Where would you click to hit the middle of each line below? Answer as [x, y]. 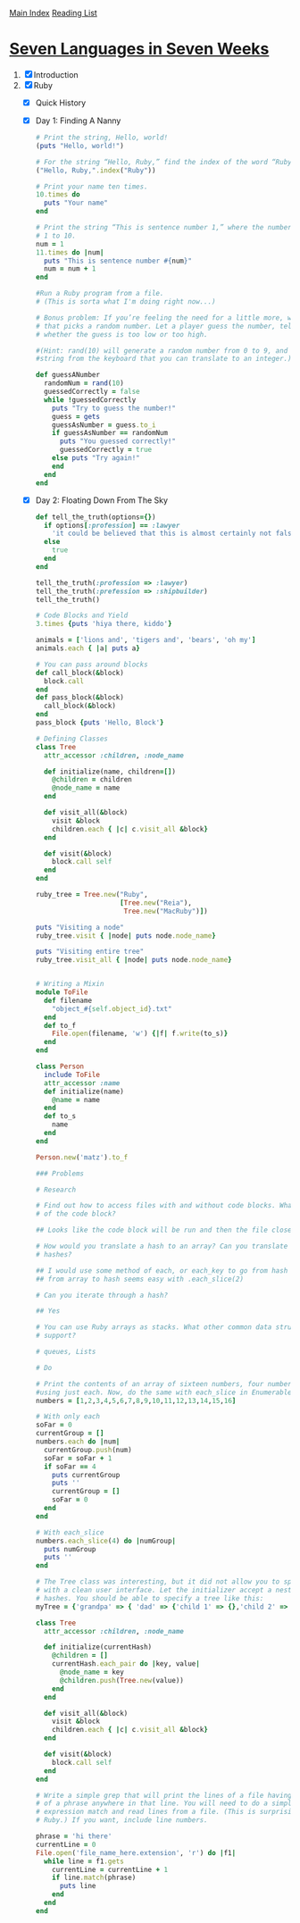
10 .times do [58, 195]
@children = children [92, 780]
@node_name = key [92, 1672]
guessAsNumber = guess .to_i [104, 425]
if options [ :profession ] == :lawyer [112, 525]
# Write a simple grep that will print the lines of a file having [163, 1795]
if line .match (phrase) [94, 1878]
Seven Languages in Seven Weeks [139, 49]
